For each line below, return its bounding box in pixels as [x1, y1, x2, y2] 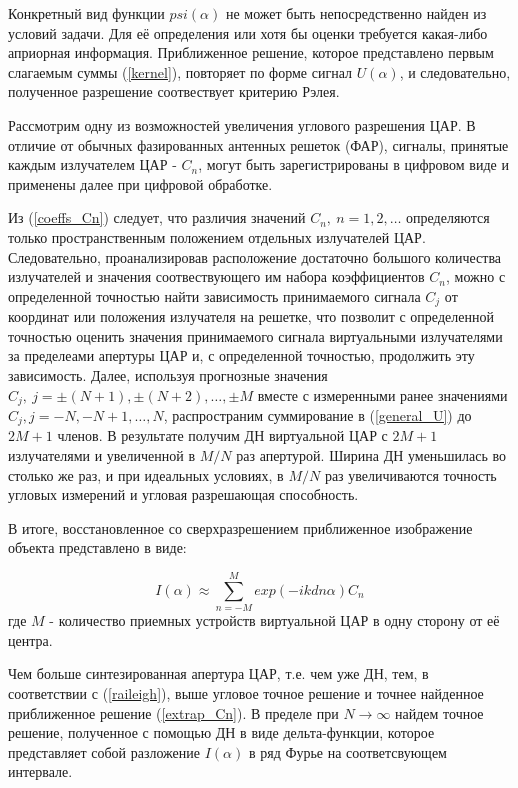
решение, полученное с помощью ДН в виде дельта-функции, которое [8, 722, 435, 743]
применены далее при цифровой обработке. [8, 173, 273, 194]
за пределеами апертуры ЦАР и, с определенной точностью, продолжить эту [8, 345, 475, 366]
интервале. [8, 761, 73, 782]
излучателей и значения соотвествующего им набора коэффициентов [8, 266, 425, 287]
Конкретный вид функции [8, 3, 165, 23]
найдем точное [395, 702, 484, 723]
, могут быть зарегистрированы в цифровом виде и [198, 154, 509, 175]
